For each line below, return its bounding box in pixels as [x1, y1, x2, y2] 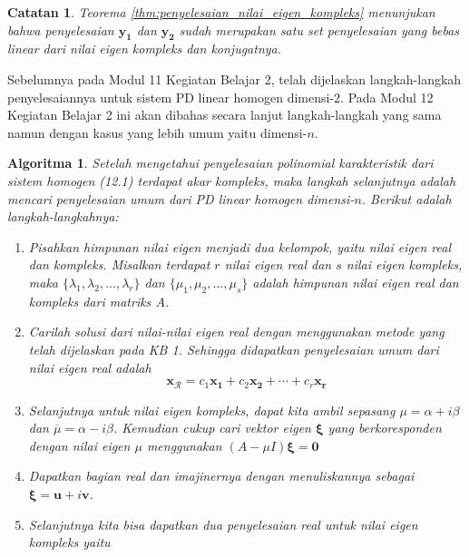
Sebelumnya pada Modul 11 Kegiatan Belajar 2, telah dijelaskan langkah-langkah [7, 69, 462, 88]
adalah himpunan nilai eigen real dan [252, 272, 459, 291]
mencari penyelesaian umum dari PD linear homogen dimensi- [7, 189, 355, 208]
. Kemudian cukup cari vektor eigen [112, 418, 311, 437]
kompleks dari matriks [28, 291, 151, 310]
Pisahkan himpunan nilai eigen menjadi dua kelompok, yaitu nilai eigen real [28, 237, 452, 256]
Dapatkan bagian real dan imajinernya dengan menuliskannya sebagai [28, 466, 415, 485]
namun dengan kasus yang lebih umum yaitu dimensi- [7, 122, 308, 142]
